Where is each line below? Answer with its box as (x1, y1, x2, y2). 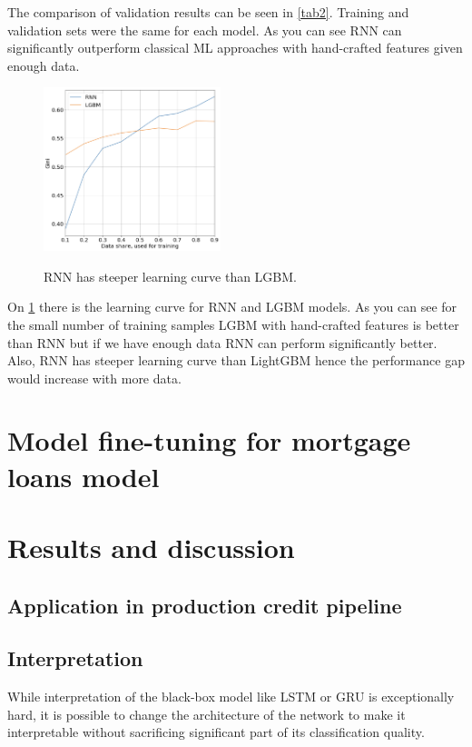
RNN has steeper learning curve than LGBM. (44, 266, 298, 285)
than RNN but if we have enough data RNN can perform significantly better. (7, 333, 438, 352)
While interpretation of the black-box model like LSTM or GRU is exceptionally (7, 687, 455, 706)
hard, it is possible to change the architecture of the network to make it (7, 704, 406, 723)
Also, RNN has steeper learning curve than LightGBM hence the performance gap (7, 351, 465, 370)
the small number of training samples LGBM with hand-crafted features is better (7, 314, 459, 334)
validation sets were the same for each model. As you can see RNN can (7, 20, 402, 39)
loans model (7, 457, 160, 494)
